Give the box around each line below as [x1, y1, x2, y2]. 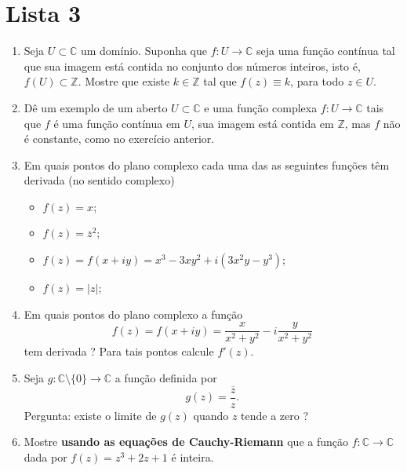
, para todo [290, 73, 344, 89]
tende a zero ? [241, 407, 309, 423]
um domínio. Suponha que [80, 42, 208, 59]
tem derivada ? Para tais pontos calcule [24, 343, 214, 360]
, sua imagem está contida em [191, 115, 334, 131]
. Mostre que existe [78, 73, 170, 89]
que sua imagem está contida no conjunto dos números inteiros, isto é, [24, 57, 361, 74]
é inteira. [171, 448, 214, 465]
